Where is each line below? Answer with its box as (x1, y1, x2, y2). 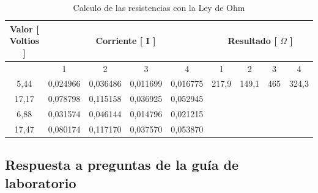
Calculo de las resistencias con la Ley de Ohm (73, 1, 245, 13)
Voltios (9, 34, 40, 47)
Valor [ (10, 22, 39, 35)
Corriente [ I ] (95, 34, 156, 47)
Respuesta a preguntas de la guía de (5, 155, 239, 174)
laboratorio (5, 173, 76, 192)
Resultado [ (227, 34, 277, 47)
